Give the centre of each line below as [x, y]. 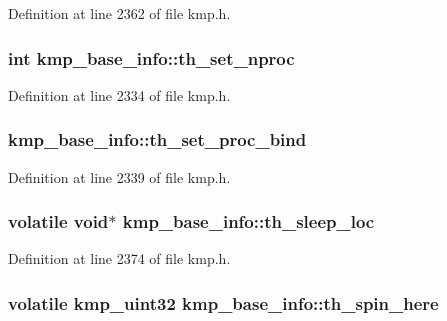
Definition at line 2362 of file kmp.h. [119, 13]
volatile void [58, 221]
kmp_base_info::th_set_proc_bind [157, 139]
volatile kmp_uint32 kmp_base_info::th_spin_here [223, 302]
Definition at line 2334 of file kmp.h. [119, 94]
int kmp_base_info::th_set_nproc [151, 57]
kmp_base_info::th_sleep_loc [248, 221]
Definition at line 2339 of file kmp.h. [119, 176]
